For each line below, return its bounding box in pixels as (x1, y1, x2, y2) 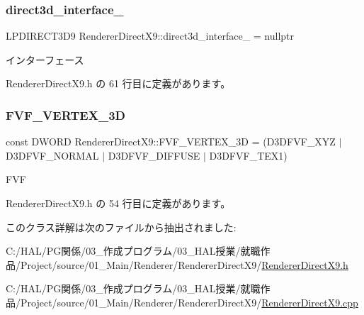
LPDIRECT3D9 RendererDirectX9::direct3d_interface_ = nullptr (6, 28, 295, 43)
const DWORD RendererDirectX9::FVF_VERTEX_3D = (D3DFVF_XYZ (6, 134, 336, 149)
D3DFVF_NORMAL (6, 148, 99, 162)
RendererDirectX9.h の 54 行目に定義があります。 (6, 196, 231, 210)
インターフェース (6, 52, 84, 67)
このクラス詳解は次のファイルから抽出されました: (6, 219, 237, 234)
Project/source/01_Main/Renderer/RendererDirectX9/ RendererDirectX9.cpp (20, 294, 358, 309)
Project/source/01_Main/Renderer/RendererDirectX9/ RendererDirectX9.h (20, 257, 348, 272)
